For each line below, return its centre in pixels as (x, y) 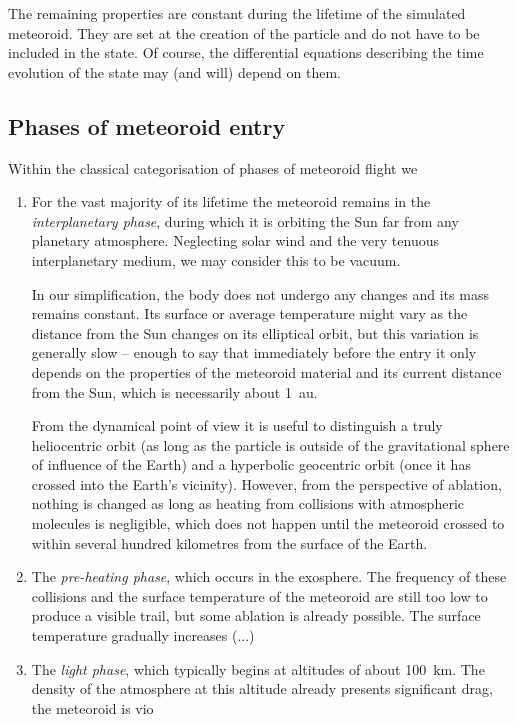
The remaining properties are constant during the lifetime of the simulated (237, 13)
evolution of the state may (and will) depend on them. (174, 71)
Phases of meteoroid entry (147, 125)
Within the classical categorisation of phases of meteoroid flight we (213, 167)
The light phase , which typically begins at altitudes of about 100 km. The (258, 668)
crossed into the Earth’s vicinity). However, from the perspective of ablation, (266, 483)
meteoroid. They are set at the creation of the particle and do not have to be (244, 32)
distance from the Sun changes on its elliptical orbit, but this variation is (255, 332)
